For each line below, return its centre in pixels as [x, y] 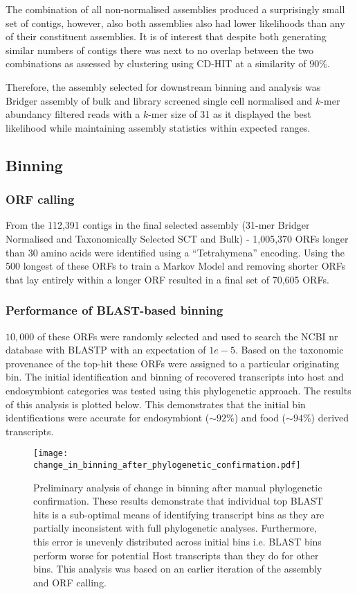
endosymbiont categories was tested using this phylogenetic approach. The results [178, 390]
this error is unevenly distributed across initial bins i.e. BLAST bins [177, 541]
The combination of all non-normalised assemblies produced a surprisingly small [175, 9]
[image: [51, 454]
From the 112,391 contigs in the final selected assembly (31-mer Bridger [158, 225]
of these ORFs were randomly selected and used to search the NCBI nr [187, 336]
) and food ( [260, 418]
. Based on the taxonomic [289, 350]
